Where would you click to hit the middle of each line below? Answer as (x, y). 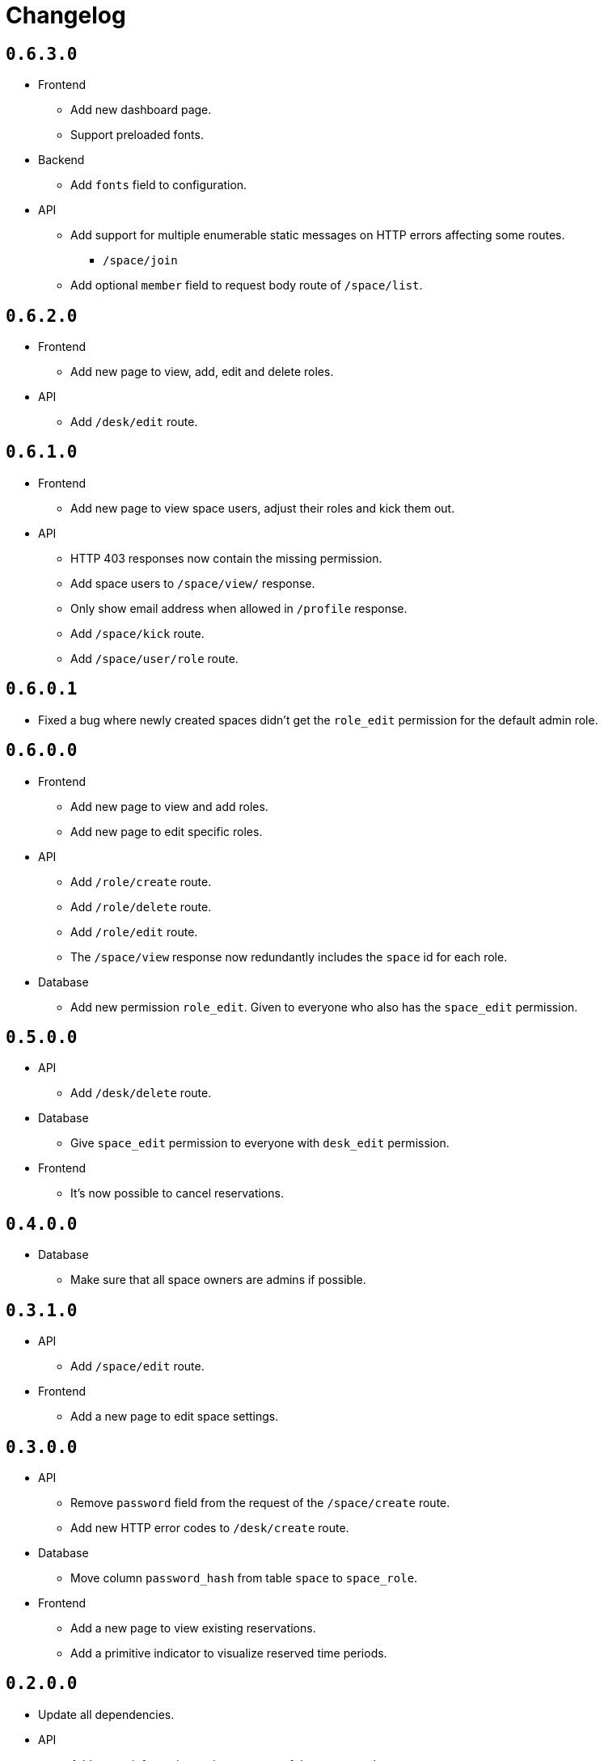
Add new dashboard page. (141, 110)
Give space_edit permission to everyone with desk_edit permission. (260, 1143)
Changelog (66, 15)
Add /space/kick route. (137, 633)
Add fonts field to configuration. (159, 185)
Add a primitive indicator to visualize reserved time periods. (229, 1653)
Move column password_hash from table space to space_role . (244, 1577)
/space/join (140, 261)
